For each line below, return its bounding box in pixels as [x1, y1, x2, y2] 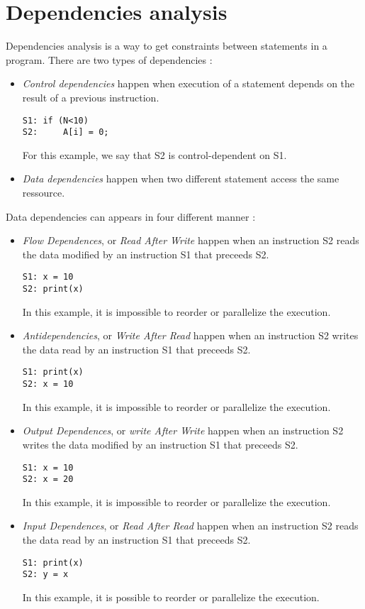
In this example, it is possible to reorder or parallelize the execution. [22, 589, 320, 604]
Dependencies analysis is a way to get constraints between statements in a [6, 38, 327, 53]
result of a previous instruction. [22, 89, 159, 104]
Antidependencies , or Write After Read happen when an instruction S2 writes [22, 328, 359, 343]
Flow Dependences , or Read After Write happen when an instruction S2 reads [22, 233, 359, 248]
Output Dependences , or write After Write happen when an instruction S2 [22, 423, 344, 438]
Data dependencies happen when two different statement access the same [22, 171, 339, 186]
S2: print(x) [22, 284, 84, 295]
